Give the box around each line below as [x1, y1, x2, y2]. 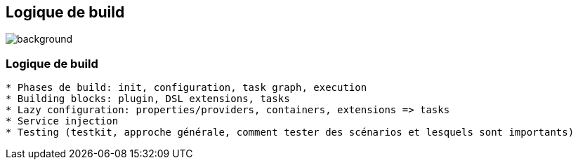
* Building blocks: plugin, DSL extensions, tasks [6, 93, 290, 105]
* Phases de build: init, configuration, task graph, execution [6, 82, 367, 94]
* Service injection [6, 115, 119, 127]
